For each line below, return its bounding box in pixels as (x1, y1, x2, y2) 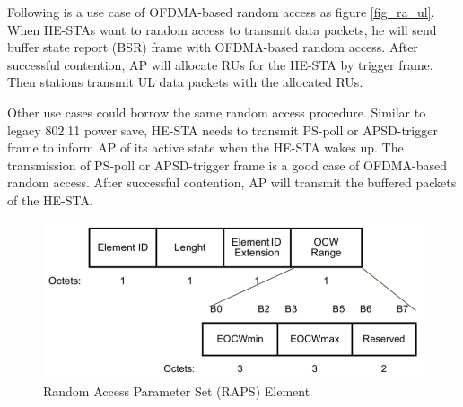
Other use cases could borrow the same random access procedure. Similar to (7, 102, 426, 121)
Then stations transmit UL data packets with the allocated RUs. (7, 73, 363, 91)
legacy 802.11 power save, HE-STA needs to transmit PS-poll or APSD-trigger (7, 120, 438, 139)
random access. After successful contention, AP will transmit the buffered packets (7, 173, 457, 192)
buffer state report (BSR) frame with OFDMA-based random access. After (7, 38, 418, 56)
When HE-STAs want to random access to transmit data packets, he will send (7, 20, 437, 39)
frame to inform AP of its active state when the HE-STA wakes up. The (7, 138, 404, 157)
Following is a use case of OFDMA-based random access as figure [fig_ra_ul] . (7, 3, 435, 21)
